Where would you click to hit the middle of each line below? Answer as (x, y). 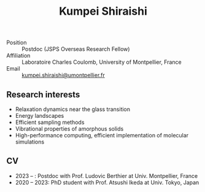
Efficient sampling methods (50, 122)
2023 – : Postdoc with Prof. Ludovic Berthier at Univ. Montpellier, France (106, 175)
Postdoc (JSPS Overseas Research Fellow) (76, 49)
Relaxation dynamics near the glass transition (73, 109)
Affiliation (18, 56)
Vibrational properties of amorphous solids (69, 129)
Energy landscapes (40, 116)
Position (17, 43)
